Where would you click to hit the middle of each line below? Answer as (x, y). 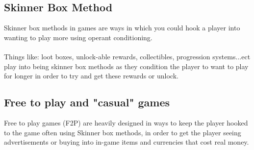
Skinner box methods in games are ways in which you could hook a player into (122, 28)
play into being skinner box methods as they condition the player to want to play (126, 66)
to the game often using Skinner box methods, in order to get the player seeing (123, 132)
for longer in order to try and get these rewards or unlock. (91, 76)
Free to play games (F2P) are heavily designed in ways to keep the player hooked (126, 122)
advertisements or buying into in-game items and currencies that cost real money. (127, 142)
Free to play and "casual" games (87, 102)
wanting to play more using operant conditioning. (78, 37)
